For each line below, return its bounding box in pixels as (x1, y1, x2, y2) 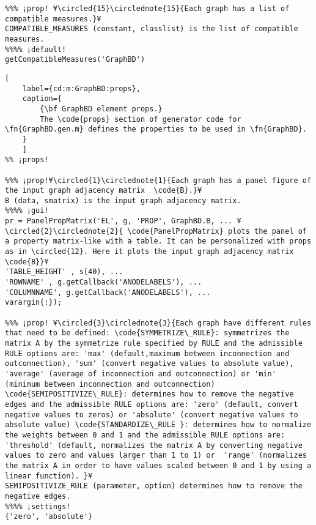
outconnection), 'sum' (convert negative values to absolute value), (5, 359, 294, 368)
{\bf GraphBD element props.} (40, 104, 163, 113)
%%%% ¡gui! (5, 206, 49, 215)
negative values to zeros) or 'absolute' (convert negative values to (5, 410, 298, 419)
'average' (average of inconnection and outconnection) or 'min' (5, 369, 276, 378)
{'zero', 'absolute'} (5, 512, 93, 521)
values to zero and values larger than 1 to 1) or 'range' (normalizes (5, 451, 307, 460)
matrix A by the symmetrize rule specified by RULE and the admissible (5, 339, 303, 348)
